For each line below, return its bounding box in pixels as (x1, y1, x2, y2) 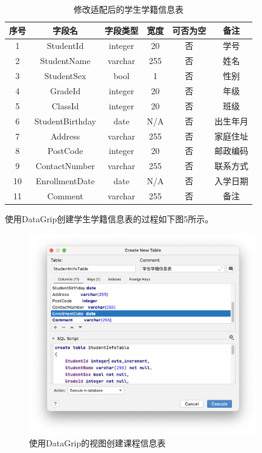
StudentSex (44, 69, 86, 82)
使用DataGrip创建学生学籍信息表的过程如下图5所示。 (5, 212, 214, 225)
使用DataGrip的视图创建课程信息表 (29, 437, 166, 449)
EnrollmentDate (36, 175, 95, 187)
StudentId (46, 39, 84, 52)
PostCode (47, 144, 83, 157)
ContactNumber (36, 159, 95, 172)
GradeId (50, 84, 81, 97)
